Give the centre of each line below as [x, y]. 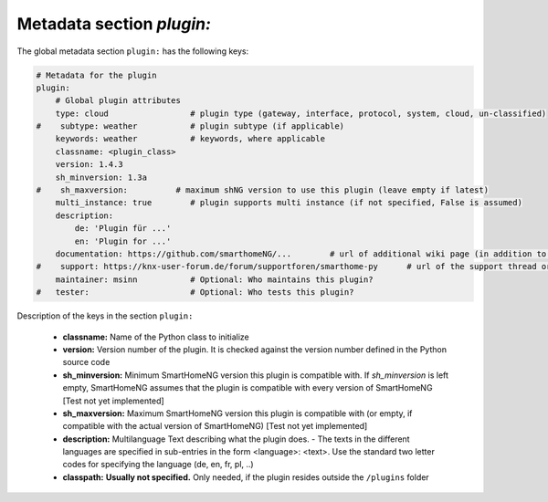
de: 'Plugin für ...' [123, 229]
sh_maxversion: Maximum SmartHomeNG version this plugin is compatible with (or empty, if [237, 413]
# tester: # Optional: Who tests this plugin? [195, 293]
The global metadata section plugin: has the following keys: [133, 51]
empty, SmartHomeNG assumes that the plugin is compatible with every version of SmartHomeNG [248, 388]
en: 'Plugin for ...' [123, 241]
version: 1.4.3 [89, 165]
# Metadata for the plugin [96, 75]
